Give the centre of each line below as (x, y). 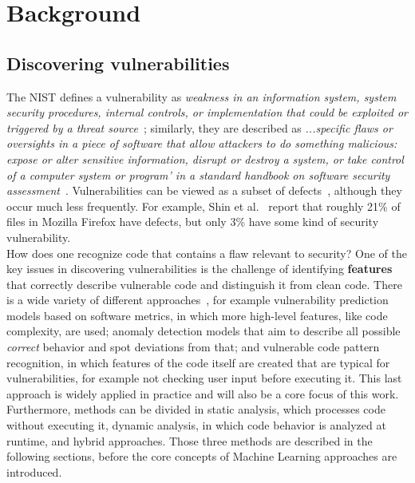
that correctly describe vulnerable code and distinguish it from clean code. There (204, 284)
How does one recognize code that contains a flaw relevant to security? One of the (207, 253)
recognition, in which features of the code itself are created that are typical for (198, 362)
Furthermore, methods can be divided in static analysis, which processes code (196, 409)
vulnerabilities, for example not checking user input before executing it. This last (204, 378)
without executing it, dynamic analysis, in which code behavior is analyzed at (196, 425)
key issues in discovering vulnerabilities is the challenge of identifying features (200, 269)
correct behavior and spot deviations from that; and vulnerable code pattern (193, 347)
